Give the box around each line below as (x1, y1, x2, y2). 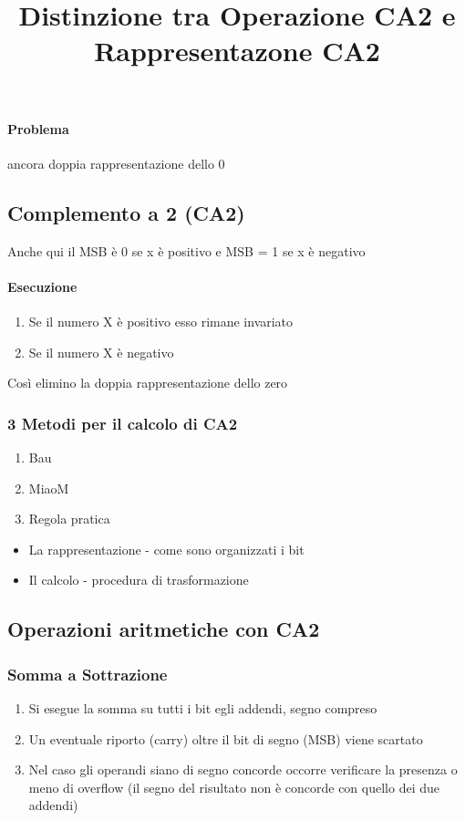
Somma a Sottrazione (7, 662, 168, 685)
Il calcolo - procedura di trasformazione (28, 570, 249, 589)
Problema (7, 119, 69, 138)
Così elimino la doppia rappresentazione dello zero (7, 373, 288, 392)
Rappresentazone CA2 (94, 32, 380, 69)
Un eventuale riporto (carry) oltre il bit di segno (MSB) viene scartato (28, 729, 423, 748)
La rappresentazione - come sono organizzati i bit (28, 539, 305, 558)
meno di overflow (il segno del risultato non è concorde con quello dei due (28, 777, 439, 796)
